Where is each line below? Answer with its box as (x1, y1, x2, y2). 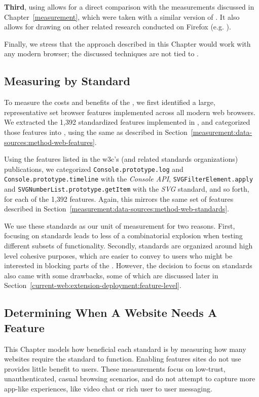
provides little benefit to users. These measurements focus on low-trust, (4, 363, 226, 374)
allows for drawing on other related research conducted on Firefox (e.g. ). (4, 21, 231, 32)
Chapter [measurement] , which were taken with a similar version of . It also (4, 11, 240, 22)
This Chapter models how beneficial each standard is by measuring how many (4, 343, 246, 354)
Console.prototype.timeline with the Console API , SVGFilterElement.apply (4, 173, 253, 184)
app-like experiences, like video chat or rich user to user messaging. (4, 383, 212, 394)
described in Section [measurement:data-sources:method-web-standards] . (4, 203, 229, 214)
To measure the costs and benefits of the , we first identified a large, (4, 97, 215, 107)
